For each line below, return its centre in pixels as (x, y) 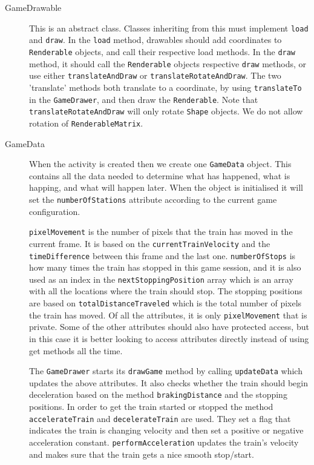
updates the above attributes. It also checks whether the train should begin (168, 382)
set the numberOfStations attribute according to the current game (153, 199)
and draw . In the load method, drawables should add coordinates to (155, 40)
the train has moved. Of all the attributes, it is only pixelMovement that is (168, 315)
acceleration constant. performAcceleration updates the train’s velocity (164, 442)
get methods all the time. (76, 350)
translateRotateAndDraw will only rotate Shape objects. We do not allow (166, 111)
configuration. (55, 211)
